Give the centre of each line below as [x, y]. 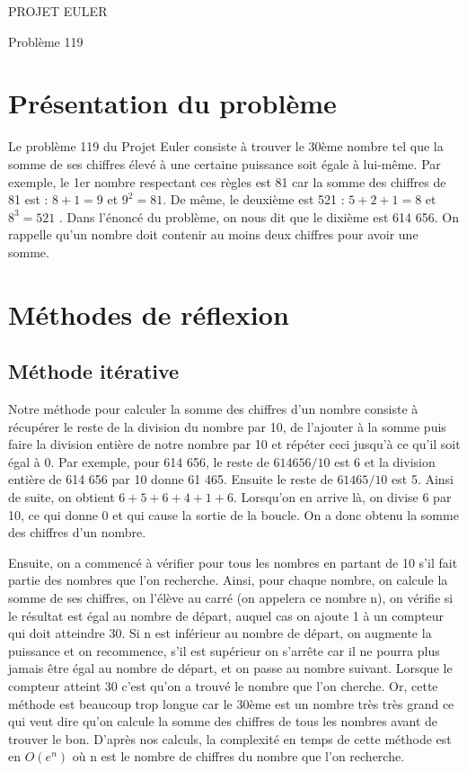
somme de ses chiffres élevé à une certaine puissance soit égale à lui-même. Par [225, 163]
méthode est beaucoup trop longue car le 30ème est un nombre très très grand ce [231, 703]
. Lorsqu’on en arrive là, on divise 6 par [342, 497]
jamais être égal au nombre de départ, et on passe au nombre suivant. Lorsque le [230, 668]
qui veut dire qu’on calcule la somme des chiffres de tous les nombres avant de [223, 721]
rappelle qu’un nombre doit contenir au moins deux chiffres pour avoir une [213, 234]
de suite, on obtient [62, 497]
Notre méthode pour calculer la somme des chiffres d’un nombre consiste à [213, 409]
